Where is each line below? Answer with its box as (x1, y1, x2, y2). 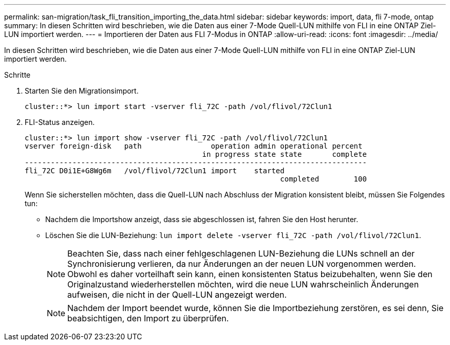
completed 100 (280, 175, 367, 183)
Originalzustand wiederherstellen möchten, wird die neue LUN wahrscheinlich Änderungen (67, 279, 419, 289)
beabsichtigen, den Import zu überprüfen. (67, 313, 229, 323)
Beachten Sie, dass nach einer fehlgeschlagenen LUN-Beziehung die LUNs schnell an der (67, 248, 415, 259)
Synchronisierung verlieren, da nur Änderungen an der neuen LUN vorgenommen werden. (67, 259, 416, 269)
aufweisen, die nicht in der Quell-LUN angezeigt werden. (67, 289, 287, 300)
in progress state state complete (202, 150, 367, 158)
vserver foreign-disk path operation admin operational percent (25, 142, 363, 150)
